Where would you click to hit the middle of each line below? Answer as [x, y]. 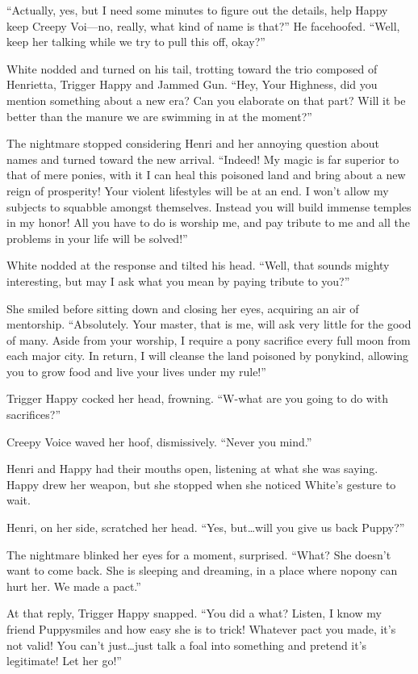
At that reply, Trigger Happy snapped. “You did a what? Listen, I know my [194, 613]
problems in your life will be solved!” [97, 238]
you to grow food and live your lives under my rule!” [136, 371]
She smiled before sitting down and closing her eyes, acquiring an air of [183, 308]
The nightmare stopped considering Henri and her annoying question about [193, 143]
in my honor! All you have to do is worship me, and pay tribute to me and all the [208, 222]
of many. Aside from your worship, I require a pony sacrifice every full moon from [209, 339]
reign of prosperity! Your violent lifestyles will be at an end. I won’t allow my [198, 190]
